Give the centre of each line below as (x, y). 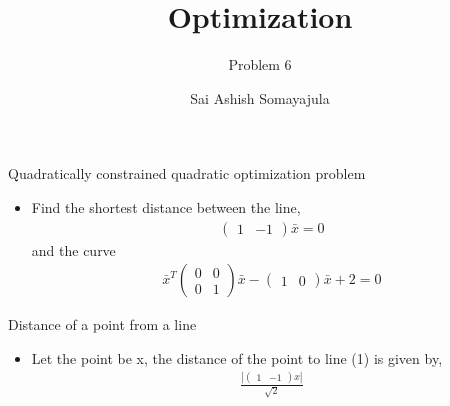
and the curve (73, 249)
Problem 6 (260, 64)
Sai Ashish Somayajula (260, 97)
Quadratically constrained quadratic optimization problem (187, 173)
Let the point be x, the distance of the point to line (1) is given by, (237, 357)
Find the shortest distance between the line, (166, 206)
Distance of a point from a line (102, 324)
